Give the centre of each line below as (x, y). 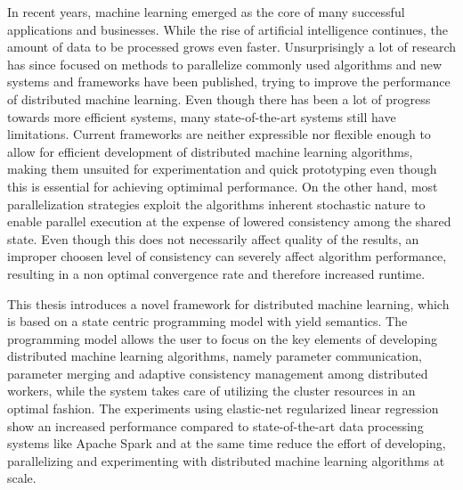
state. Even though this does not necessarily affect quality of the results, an (213, 238)
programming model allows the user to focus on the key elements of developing (222, 338)
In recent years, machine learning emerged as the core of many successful (206, 12)
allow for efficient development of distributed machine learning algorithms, (210, 151)
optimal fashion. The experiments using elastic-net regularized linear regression (223, 408)
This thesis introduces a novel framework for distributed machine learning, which (228, 303)
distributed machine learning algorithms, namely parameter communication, (215, 356)
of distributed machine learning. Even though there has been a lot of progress (219, 98)
